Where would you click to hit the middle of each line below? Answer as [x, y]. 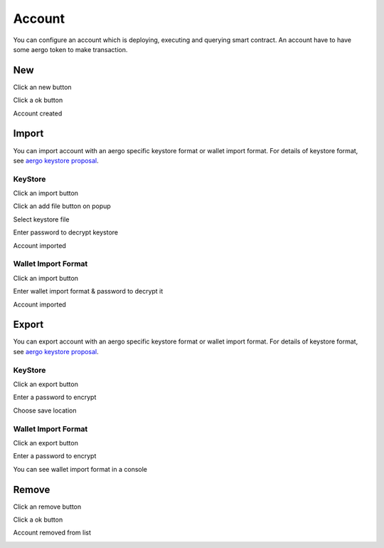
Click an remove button [47, 507]
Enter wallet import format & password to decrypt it [88, 291]
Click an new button [42, 87]
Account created [38, 113]
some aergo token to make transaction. [70, 49]
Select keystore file [41, 219]
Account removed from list [52, 533]
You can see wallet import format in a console [80, 469]
